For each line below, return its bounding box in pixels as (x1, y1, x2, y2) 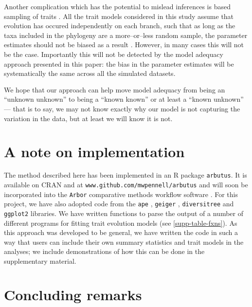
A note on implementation (4, 142, 185, 162)
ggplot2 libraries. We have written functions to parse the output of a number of (4, 208, 243, 218)
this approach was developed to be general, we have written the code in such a (4, 227, 238, 237)
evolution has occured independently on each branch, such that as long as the (4, 20, 235, 31)
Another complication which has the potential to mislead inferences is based (4, 1, 231, 11)
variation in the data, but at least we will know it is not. (4, 113, 173, 123)
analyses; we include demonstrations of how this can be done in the (4, 246, 205, 256)
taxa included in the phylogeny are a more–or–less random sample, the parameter (4, 30, 248, 40)
